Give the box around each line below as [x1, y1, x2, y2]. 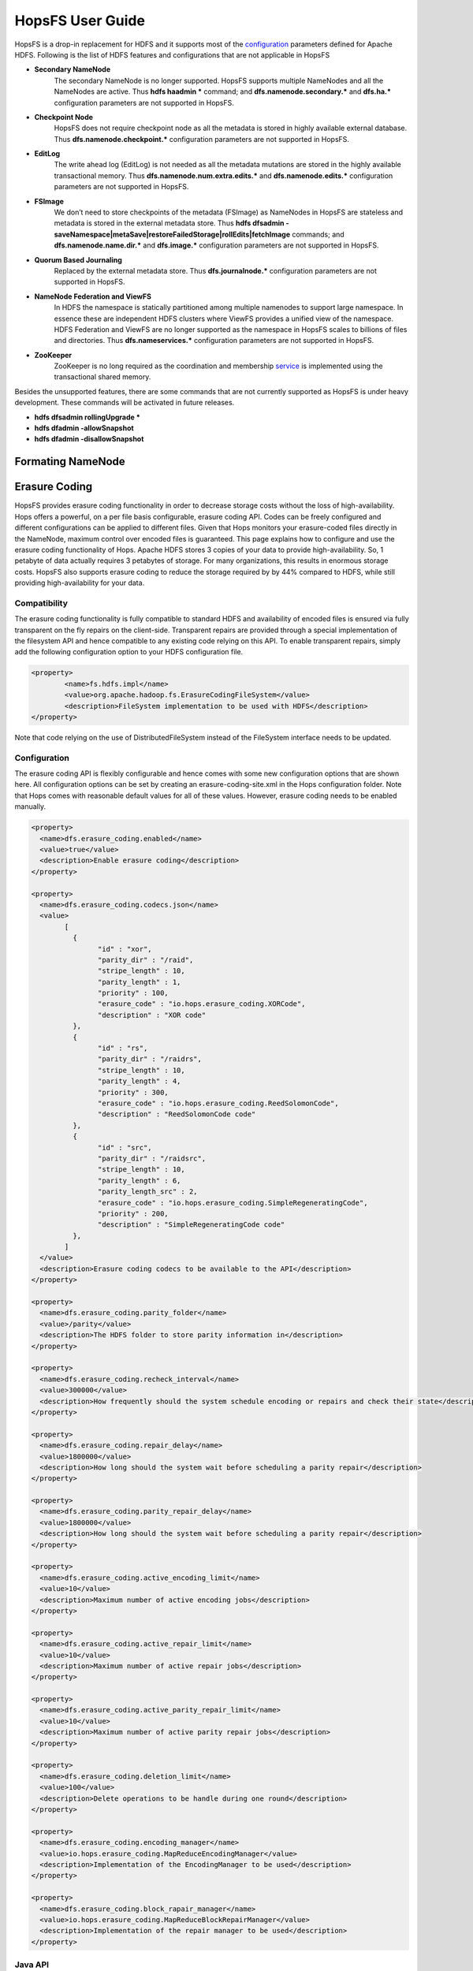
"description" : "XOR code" [97, 1010, 207, 1019]
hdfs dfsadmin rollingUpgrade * [34, 412, 141, 422]
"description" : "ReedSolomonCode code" [97, 1110, 256, 1119]
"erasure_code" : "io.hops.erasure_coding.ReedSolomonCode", [97, 1099, 339, 1108]
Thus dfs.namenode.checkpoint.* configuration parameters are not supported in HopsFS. [54, 134, 350, 143]
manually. [14, 802, 47, 811]
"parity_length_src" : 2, [97, 1187, 198, 1196]
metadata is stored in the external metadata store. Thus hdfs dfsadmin [54, 218, 285, 228]
